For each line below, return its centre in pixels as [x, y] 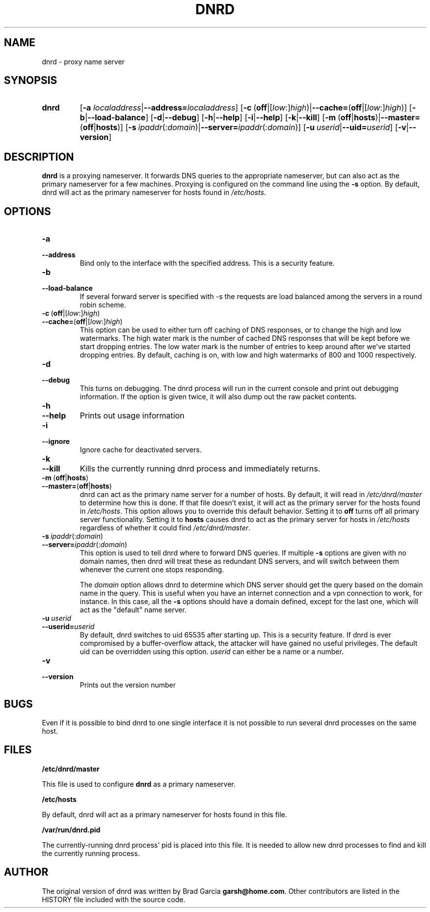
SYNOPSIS [31, 81]
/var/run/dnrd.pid [71, 829]
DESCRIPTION [39, 157]
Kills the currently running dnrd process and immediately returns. [200, 469]
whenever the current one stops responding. [152, 570]
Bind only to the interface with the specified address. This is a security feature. [207, 263]
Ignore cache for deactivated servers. [141, 450]
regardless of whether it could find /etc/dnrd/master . [165, 528]
